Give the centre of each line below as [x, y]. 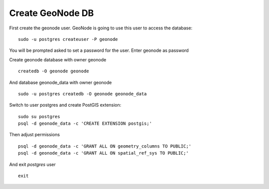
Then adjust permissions [34, 135]
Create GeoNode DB [52, 13]
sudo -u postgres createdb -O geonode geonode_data [82, 94]
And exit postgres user [32, 164]
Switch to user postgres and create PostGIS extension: [65, 105]
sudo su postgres [39, 116]
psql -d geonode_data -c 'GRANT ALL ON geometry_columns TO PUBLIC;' [105, 146]
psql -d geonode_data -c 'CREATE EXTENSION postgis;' [85, 124]
